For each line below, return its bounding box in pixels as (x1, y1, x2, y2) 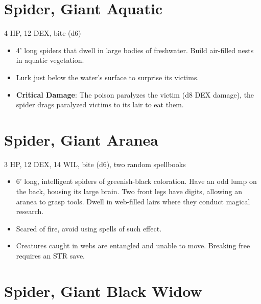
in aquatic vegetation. (16, 55, 84, 65)
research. (16, 206, 44, 217)
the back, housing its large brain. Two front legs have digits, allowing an (16, 186, 243, 196)
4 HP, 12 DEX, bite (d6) (4, 28, 81, 38)
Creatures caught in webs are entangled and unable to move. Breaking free (16, 240, 250, 251)
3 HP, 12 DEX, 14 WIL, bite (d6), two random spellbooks (4, 158, 186, 169)
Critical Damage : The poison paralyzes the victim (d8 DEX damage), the (16, 89, 254, 100)
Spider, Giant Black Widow (4, 280, 202, 301)
